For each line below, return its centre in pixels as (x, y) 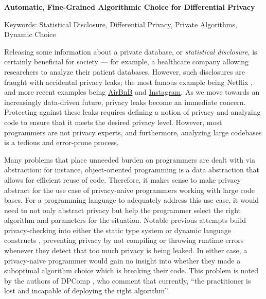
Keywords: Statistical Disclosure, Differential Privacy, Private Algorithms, (121, 24)
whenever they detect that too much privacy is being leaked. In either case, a (126, 250)
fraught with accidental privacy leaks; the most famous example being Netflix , (128, 82)
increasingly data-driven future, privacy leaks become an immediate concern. (125, 102)
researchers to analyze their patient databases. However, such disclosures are (125, 71)
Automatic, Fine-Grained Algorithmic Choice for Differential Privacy (130, 7)
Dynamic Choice (30, 34)
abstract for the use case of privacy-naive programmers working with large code (130, 190)
